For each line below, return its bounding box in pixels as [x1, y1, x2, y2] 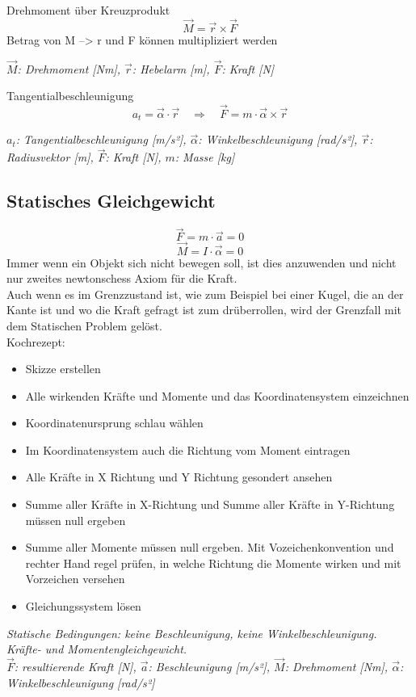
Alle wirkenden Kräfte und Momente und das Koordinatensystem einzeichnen [25, 387, 410, 404]
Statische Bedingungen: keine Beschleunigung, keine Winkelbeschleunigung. [6, 624, 377, 641]
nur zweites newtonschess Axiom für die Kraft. [6, 270, 237, 287]
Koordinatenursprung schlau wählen [25, 414, 204, 431]
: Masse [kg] [174, 149, 235, 166]
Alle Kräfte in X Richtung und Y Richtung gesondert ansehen [25, 468, 333, 485]
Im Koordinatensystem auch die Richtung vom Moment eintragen [25, 441, 351, 458]
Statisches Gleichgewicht [6, 188, 216, 213]
